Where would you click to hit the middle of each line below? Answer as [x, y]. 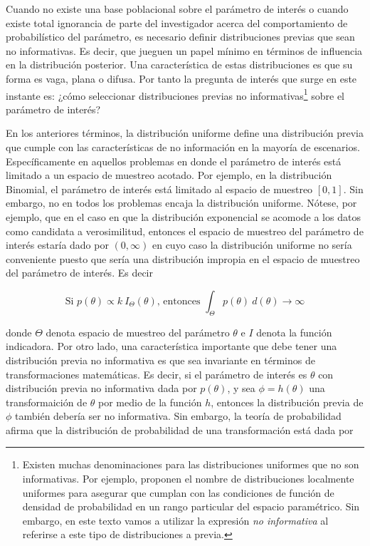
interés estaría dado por [57, 245]
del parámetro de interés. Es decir [79, 273]
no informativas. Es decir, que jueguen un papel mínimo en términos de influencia [184, 50]
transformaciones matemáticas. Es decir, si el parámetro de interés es [157, 374]
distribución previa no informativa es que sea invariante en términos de [160, 360]
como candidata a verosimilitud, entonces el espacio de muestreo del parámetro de [185, 231]
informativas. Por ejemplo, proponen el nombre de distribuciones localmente [188, 479]
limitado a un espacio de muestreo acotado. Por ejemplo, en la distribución [169, 175]
